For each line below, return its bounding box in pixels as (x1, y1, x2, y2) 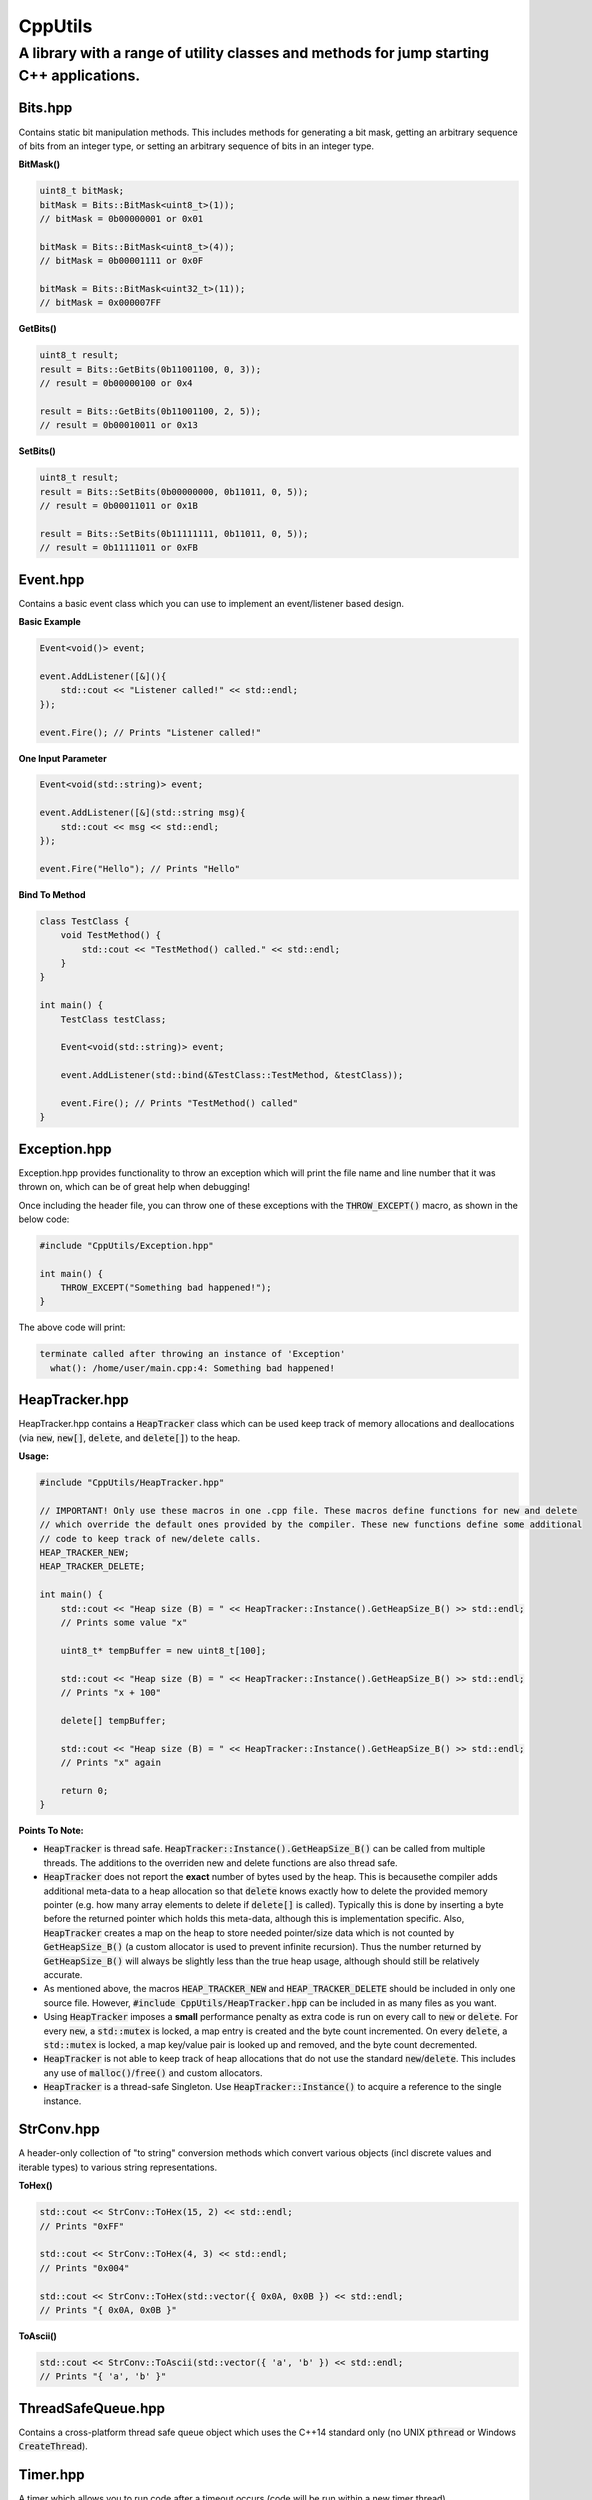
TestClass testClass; (60, 1013, 167, 1025)
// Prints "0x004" (39, 2262, 130, 2274)
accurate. (43, 1968, 83, 1980)
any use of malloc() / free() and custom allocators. (43, 2066, 263, 2079)
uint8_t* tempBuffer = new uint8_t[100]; (60, 1645, 267, 1656)
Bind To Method (18, 888, 86, 900)
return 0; (60, 1785, 109, 1796)
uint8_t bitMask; (39, 185, 125, 197)
